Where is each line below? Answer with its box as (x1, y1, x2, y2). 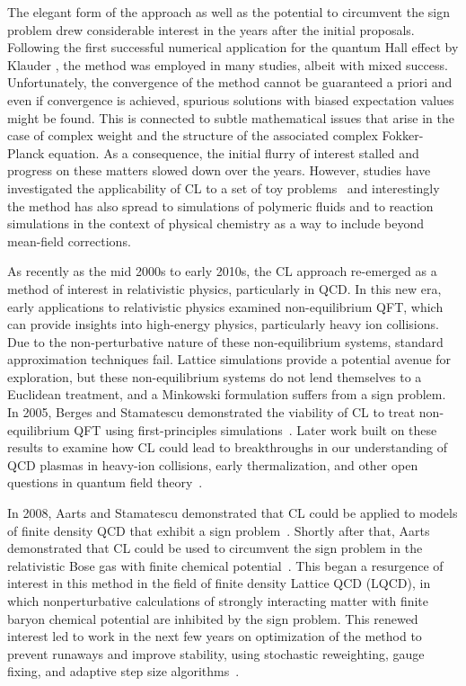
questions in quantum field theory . (7, 473, 203, 492)
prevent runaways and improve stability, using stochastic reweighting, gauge (7, 644, 425, 663)
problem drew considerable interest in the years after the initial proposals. (7, 20, 415, 39)
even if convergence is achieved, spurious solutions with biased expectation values (7, 90, 454, 109)
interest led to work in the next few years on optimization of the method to (7, 627, 422, 646)
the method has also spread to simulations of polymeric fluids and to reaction (7, 196, 434, 215)
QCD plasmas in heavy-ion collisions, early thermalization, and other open (7, 455, 418, 474)
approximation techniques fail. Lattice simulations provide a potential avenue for (7, 350, 452, 369)
